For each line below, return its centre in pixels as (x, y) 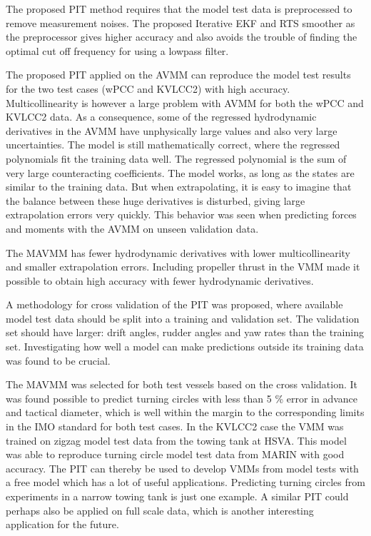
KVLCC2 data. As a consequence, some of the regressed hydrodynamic (161, 117)
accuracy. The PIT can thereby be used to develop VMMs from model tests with (182, 468)
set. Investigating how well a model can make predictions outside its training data (185, 347)
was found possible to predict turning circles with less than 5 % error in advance (182, 398)
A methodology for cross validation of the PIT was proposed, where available (174, 304)
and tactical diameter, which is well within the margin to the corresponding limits (185, 412)
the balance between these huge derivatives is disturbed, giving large (156, 200)
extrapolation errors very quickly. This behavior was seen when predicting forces (181, 214)
